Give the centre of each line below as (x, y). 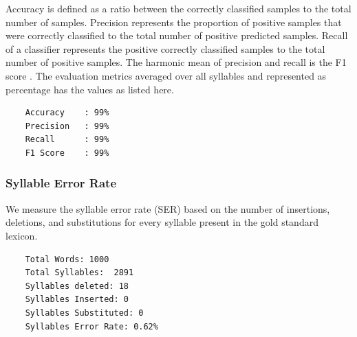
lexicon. (22, 235)
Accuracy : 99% (67, 113)
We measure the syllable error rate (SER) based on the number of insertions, (168, 208)
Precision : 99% (67, 126)
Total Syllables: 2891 (79, 273)
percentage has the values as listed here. (90, 89)
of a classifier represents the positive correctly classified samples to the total (165, 48)
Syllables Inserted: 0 (77, 300)
